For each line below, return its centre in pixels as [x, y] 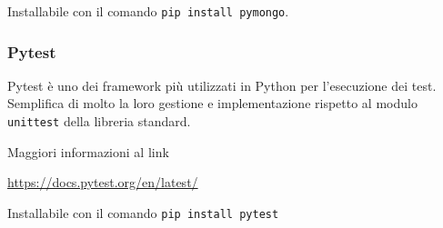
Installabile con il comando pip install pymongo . [148, 11]
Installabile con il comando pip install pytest [143, 212]
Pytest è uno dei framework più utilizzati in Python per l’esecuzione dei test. [222, 85]
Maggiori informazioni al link [88, 151]
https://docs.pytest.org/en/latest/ [103, 182]
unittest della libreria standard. [99, 121]
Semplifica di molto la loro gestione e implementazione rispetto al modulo [212, 103]
